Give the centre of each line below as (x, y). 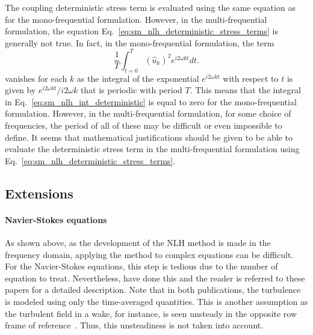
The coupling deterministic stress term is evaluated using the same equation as (150, 7)
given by (20, 90)
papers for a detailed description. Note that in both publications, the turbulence (153, 290)
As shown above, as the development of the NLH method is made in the (138, 242)
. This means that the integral (245, 90)
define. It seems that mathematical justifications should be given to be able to (149, 137)
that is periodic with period (131, 90)
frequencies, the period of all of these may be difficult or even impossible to (144, 125)
